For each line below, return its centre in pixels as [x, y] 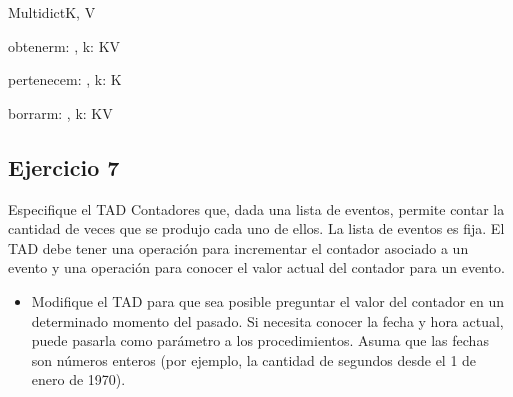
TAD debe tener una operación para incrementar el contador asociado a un [238, 247]
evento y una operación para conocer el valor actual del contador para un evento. [256, 267]
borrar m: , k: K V [60, 112]
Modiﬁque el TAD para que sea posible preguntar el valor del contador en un [268, 300]
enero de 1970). [78, 379]
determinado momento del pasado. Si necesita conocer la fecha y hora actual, [267, 320]
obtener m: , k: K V [64, 45]
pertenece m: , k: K [65, 79]
